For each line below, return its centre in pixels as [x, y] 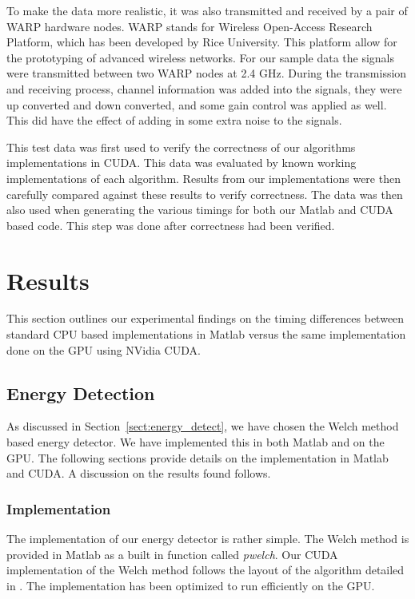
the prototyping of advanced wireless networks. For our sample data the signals [201, 57]
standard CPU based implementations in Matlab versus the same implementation [206, 334]
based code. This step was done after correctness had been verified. [171, 225]
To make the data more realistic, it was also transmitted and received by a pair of [207, 10]
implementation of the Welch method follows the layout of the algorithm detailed [206, 570]
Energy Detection [81, 393]
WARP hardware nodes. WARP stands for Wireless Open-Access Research [190, 26]
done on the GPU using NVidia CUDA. [104, 349]
